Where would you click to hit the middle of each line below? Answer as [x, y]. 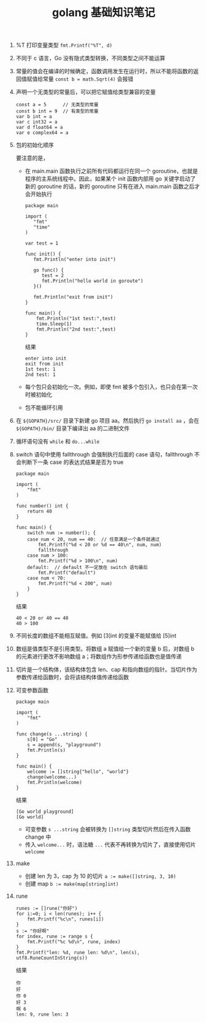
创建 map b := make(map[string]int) [72, 884]
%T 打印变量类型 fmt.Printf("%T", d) [64, 45]
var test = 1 [42, 243]
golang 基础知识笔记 [104, 13]
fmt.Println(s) [47, 750]
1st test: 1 [40, 369]
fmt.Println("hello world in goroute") [92, 281]
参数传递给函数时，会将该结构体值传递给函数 [72, 677]
